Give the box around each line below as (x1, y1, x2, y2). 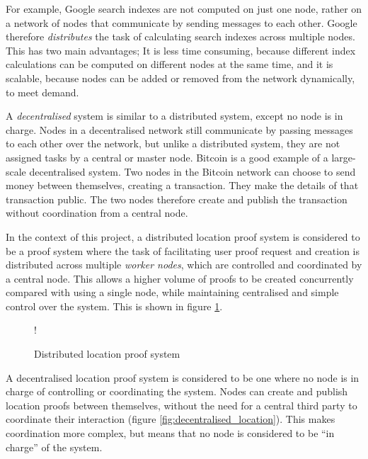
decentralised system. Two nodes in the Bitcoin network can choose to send (29, 164, 356, 178)
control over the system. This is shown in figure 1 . (6, 298, 223, 313)
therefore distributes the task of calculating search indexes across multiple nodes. (6, 29, 355, 44)
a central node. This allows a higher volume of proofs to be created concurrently (6, 271, 354, 285)
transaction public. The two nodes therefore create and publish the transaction (6, 191, 347, 206)
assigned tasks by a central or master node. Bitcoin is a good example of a (6, 149, 328, 164)
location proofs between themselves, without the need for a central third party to (6, 397, 357, 412)
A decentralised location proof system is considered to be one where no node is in (6, 370, 360, 385)
